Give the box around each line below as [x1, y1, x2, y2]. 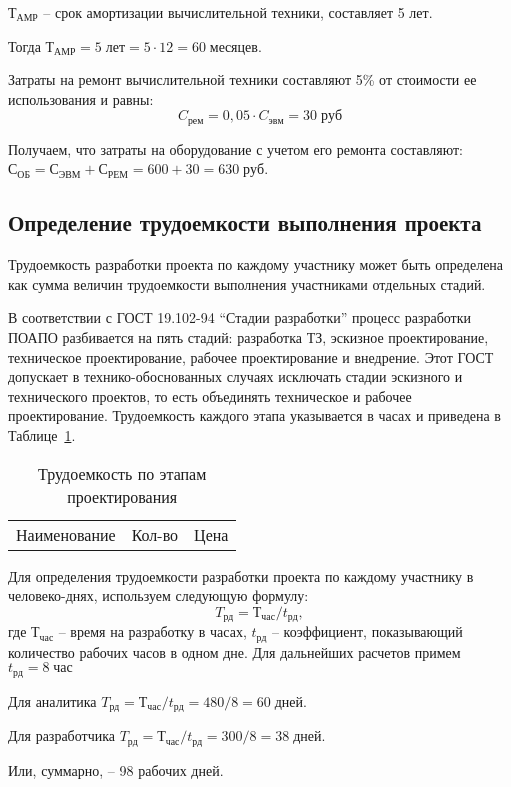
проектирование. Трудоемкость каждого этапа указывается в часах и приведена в [8, 405, 501, 426]
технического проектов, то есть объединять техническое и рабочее [8, 385, 412, 406]
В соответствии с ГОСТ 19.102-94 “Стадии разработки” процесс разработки [8, 307, 471, 328]
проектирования [67, 484, 178, 508]
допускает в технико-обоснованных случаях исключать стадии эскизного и [8, 366, 463, 387]
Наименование [16, 522, 116, 546]
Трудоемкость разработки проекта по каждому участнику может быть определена [8, 254, 504, 275]
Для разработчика [8, 725, 115, 746]
